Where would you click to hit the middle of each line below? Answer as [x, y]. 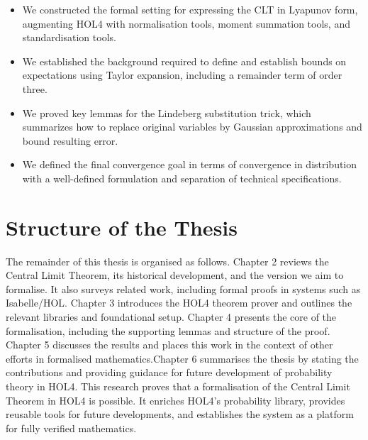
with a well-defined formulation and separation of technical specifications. [182, 178]
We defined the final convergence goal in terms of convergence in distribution [190, 164]
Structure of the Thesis [122, 227]
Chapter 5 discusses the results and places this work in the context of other [169, 345]
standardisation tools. [69, 37]
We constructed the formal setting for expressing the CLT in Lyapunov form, [190, 9]
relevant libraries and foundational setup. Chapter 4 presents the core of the [171, 317]
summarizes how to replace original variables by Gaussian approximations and [192, 127]
